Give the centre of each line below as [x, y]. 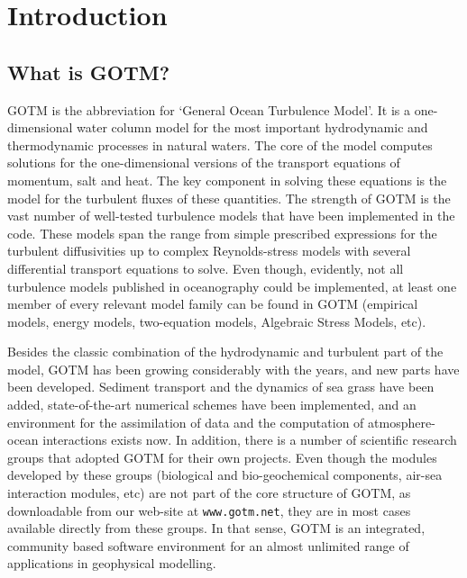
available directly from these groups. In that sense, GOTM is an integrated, [216, 528]
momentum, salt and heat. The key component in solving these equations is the [227, 180]
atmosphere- [402, 422]
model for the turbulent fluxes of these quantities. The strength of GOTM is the [229, 198]
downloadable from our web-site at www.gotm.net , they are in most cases [209, 510]
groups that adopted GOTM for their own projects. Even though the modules [222, 457]
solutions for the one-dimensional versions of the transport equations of [204, 163]
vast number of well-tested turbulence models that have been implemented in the [231, 216]
